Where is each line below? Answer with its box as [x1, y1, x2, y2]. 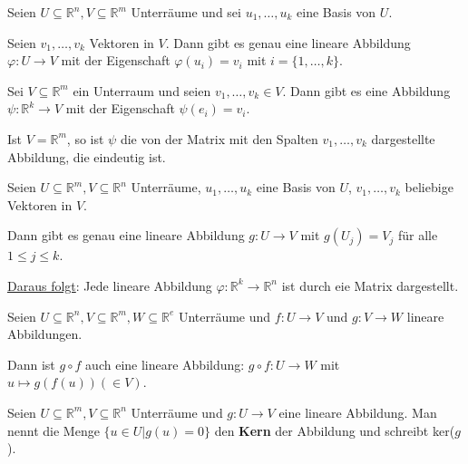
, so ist [66, 129, 104, 148]
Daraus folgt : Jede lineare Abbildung [7, 275, 212, 295]
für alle [397, 226, 438, 245]
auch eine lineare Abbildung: [85, 354, 245, 373]
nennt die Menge [7, 420, 100, 440]
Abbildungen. [7, 324, 83, 343]
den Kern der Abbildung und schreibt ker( [214, 420, 455, 440]
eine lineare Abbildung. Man [278, 402, 437, 421]
